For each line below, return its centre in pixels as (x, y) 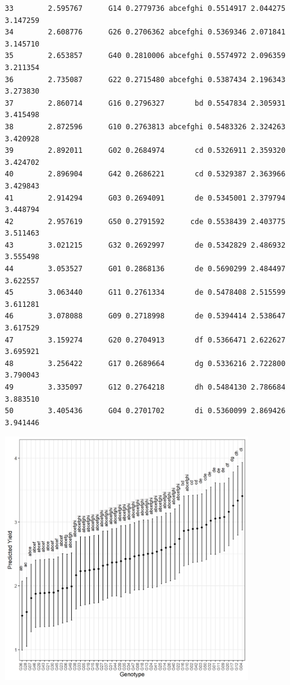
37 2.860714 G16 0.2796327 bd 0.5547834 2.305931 (145, 103)
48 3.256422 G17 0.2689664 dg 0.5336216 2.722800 (145, 363)
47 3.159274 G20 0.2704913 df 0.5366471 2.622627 (145, 340)
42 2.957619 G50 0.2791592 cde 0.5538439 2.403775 (145, 221)
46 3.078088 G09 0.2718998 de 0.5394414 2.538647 (145, 316)
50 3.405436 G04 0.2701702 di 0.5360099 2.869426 (145, 411)
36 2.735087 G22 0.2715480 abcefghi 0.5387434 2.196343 (145, 79)
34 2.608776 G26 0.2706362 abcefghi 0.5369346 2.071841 (145, 32)
